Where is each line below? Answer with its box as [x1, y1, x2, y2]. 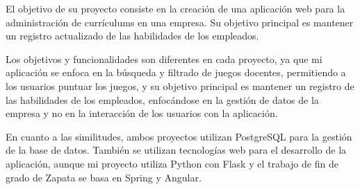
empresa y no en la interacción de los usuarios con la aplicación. [6, 106, 278, 120]
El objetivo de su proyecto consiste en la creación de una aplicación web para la [6, 1, 345, 15]
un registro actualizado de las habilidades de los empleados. [6, 28, 259, 43]
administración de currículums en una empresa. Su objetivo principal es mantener [6, 15, 354, 29]
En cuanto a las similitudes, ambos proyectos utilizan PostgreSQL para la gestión [6, 129, 352, 143]
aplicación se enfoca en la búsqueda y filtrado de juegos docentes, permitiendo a [6, 65, 346, 80]
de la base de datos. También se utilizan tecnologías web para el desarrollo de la [6, 143, 347, 157]
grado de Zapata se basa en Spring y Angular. [6, 170, 202, 184]
